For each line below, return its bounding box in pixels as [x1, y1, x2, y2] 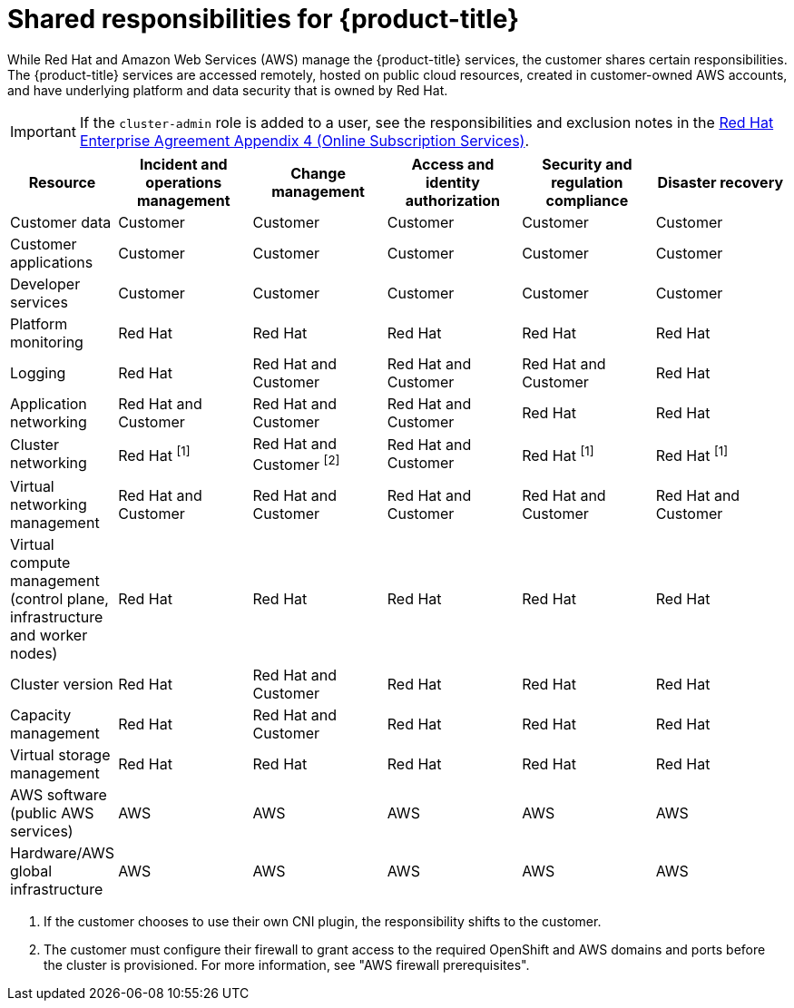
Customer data [10, 212, 112, 231]
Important [10, 122, 76, 141]
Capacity [10, 706, 72, 725]
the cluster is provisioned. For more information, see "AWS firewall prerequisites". [44, 957, 530, 974]
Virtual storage [10, 746, 111, 765]
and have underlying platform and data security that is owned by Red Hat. [7, 82, 448, 98]
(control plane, [10, 590, 109, 609]
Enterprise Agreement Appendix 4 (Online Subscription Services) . [79, 131, 530, 150]
